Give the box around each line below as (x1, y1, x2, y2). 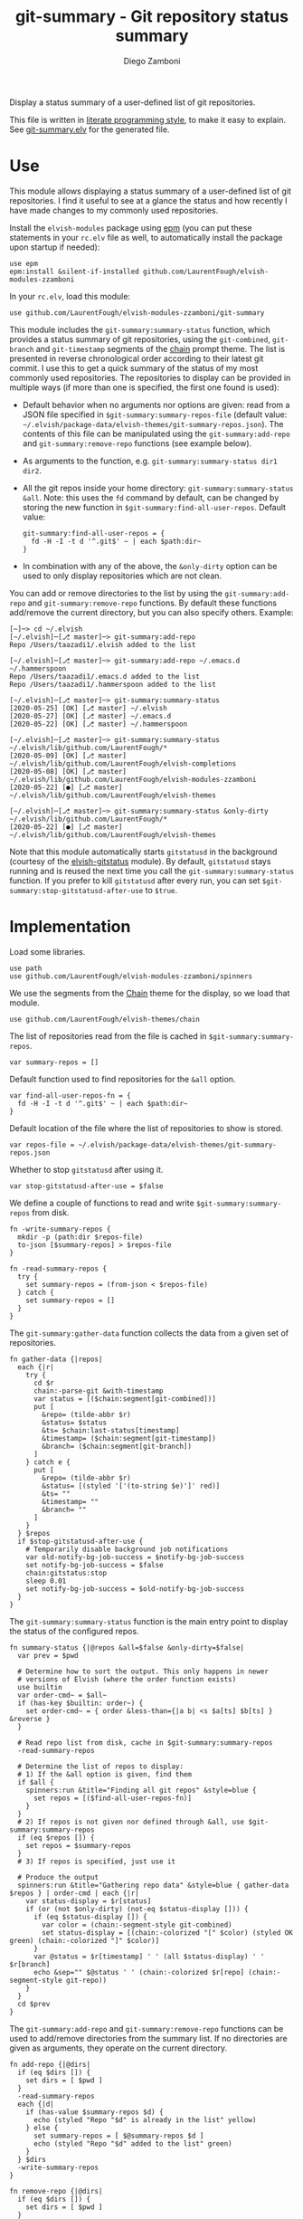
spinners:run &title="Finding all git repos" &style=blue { (25, 1786, 257, 1795)
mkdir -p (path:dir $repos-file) (17, 1233, 144, 1242)
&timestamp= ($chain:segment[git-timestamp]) (42, 1433, 217, 1443)
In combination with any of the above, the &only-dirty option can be (22, 560, 278, 571)
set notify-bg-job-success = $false (25, 1560, 165, 1569)
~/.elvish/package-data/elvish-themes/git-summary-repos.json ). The (22, 418, 284, 429)
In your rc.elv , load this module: (9, 290, 131, 301)
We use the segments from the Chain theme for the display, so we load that (9, 987, 290, 998)
